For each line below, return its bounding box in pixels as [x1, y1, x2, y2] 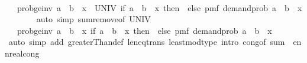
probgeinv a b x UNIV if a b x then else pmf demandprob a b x [17, 1, 302, 13]
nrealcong [5, 47, 40, 59]
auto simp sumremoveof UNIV [36, 13, 151, 25]
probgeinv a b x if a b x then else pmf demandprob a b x [17, 24, 272, 36]
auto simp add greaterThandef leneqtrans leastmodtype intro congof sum [8, 36, 285, 48]
